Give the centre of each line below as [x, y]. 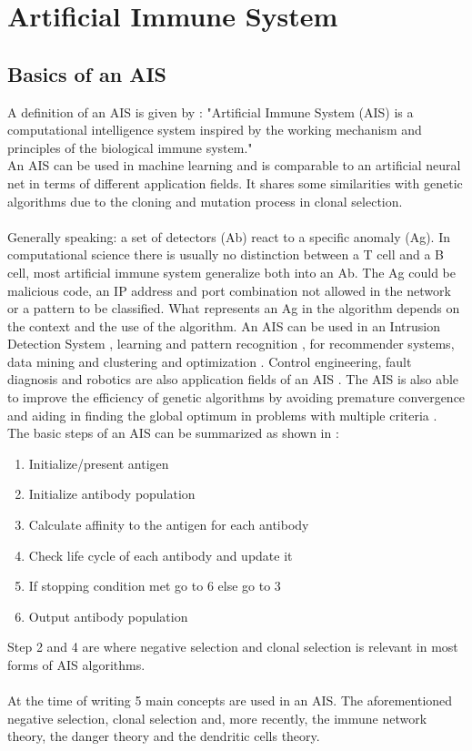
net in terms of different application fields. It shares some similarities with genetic [235, 183]
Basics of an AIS [87, 73]
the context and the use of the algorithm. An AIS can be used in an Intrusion [224, 325]
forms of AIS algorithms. [76, 665]
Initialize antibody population [112, 494]
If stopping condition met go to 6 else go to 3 [155, 586]
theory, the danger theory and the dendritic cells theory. [164, 736]
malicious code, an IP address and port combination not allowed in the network [229, 290]
